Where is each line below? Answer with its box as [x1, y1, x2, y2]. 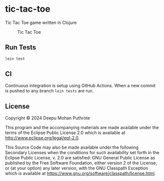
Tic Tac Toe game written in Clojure [5, 20, 77, 25]
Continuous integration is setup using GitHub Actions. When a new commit [5, 83, 156, 89]
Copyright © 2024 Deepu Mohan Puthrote [5, 115, 91, 121]
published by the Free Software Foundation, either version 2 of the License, [5, 160, 158, 166]
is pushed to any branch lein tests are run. [5, 88, 94, 94]
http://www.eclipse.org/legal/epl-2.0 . [5, 135, 80, 141]
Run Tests [5, 43, 36, 52]
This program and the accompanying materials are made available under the [5, 125, 159, 131]
